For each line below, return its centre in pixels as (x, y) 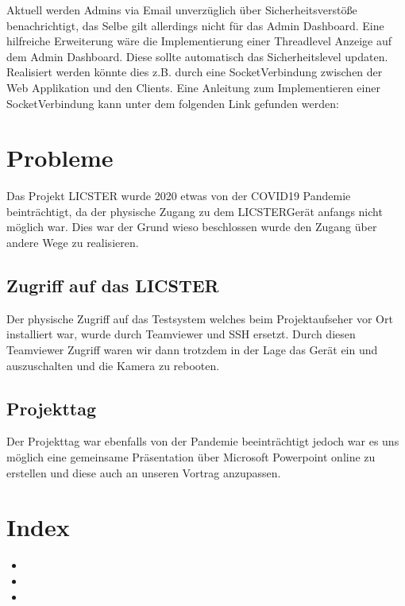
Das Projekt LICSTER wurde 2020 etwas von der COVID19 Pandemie (179, 196)
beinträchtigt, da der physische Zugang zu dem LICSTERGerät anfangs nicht (195, 211)
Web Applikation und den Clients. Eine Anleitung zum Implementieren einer (193, 87)
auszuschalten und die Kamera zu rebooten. (113, 365)
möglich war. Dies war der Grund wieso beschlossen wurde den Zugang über (192, 227)
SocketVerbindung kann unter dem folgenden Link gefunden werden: (173, 103)
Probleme (60, 158)
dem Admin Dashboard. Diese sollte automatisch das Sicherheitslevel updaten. (197, 56)
